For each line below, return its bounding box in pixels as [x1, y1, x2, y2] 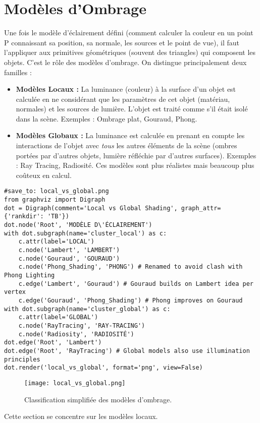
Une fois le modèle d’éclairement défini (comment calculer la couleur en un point [4, 27, 253, 38]
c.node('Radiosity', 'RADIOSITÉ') [18, 330, 134, 338]
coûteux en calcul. [16, 169, 72, 180]
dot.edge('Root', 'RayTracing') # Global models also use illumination [4, 347, 250, 354]
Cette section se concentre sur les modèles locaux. [4, 411, 158, 421]
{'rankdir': [4, 213, 44, 220]
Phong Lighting [4, 272, 55, 279]
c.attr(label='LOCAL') [18, 238, 94, 246]
